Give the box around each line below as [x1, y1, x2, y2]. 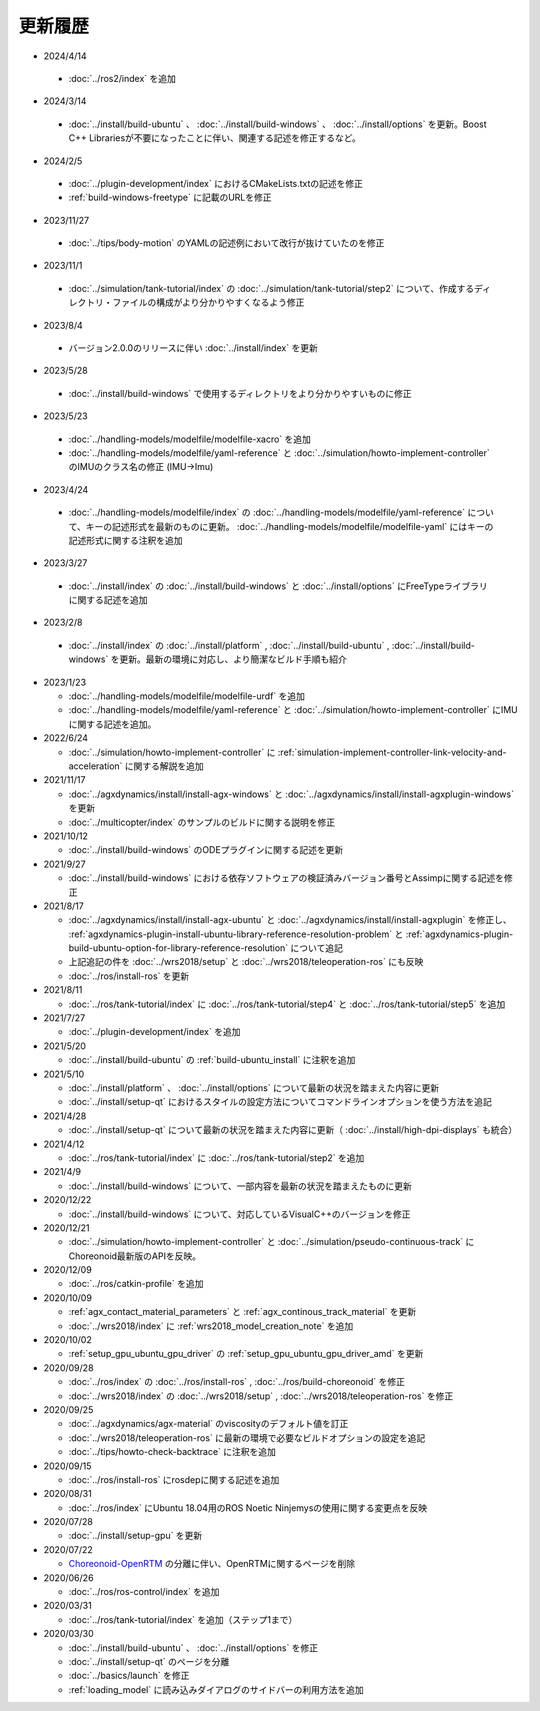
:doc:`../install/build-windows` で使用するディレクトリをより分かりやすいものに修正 [68, 387, 412, 399]
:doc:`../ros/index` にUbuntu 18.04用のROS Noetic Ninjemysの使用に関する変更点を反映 [68, 1501, 428, 1514]
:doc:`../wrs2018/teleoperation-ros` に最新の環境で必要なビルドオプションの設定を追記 [68, 1431, 426, 1444]
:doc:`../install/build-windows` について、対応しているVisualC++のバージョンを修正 [68, 1208, 411, 1220]
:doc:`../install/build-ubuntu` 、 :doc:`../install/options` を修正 [68, 1641, 319, 1654]
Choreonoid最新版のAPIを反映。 [68, 1250, 202, 1262]
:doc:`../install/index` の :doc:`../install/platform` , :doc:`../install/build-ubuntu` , [68, 639, 390, 651]
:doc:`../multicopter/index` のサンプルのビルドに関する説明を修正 [68, 816, 335, 828]
